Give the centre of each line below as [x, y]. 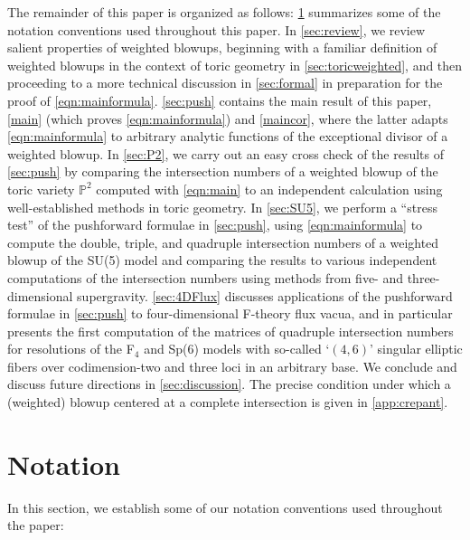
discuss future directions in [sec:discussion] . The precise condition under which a [229, 384]
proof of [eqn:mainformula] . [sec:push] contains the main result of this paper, [220, 100]
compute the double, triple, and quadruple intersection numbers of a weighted [223, 242]
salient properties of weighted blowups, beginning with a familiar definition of [222, 47]
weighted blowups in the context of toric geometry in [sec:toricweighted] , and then [235, 65]
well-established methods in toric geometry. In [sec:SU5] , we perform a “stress [222, 207]
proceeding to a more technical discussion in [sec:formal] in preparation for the [225, 83]
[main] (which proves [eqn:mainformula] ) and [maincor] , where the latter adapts [228, 118]
